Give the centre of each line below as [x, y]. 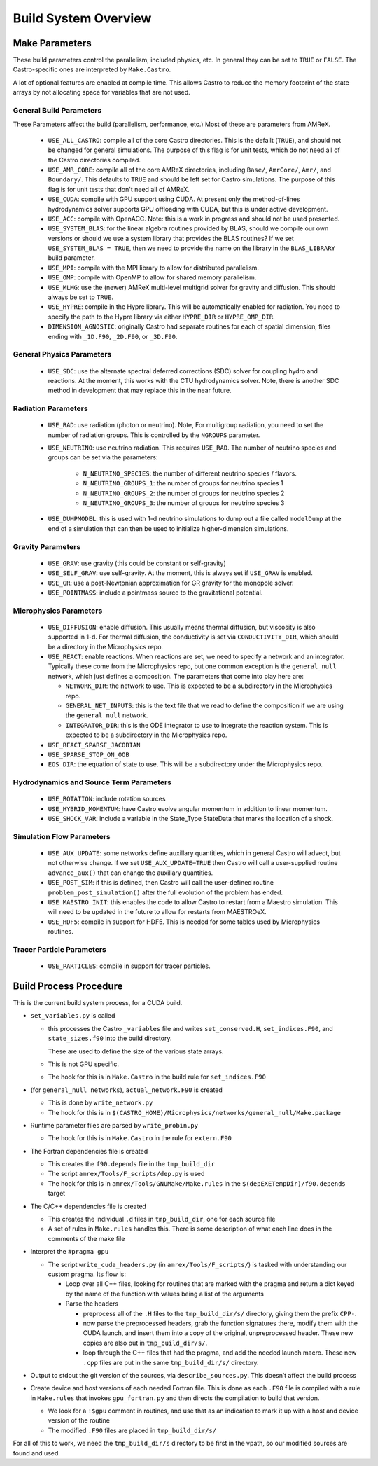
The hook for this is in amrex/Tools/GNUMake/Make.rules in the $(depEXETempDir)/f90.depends [197, 1183]
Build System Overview [82, 18]
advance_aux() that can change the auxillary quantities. [131, 873]
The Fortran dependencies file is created [89, 1151]
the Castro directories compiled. [94, 160]
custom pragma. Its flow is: [87, 1274]
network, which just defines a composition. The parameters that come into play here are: [176, 676]
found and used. [37, 1453]
